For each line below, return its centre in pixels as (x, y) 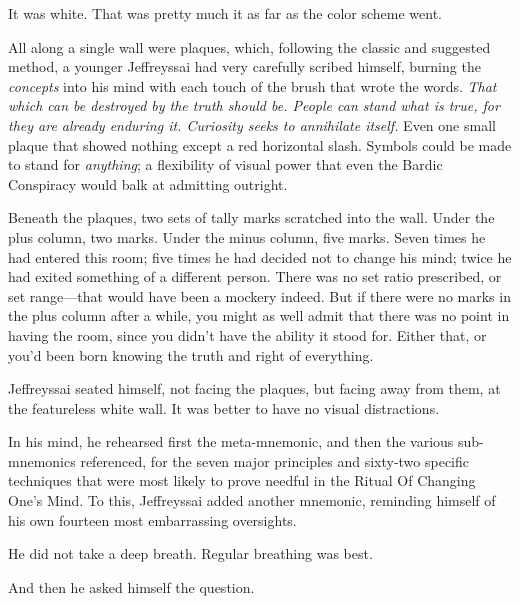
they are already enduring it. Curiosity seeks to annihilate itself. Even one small (252, 124)
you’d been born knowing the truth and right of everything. (191, 354)
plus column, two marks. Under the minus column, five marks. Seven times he (247, 236)
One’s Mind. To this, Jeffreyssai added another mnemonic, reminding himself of (252, 500)
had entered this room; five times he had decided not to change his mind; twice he (260, 256)
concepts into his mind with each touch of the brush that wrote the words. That (252, 85)
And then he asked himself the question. (131, 586)
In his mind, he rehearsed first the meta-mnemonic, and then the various (231, 441)
